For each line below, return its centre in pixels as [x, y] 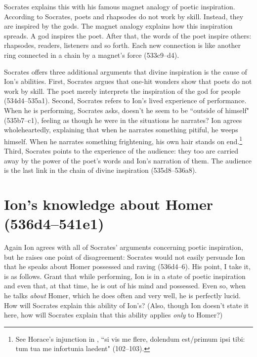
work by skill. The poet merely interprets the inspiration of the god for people [122, 91]
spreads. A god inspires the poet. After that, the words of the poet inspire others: [128, 35]
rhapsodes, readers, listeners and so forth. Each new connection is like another [122, 45]
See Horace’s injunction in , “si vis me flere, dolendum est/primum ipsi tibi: [130, 338]
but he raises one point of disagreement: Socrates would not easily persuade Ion [125, 257]
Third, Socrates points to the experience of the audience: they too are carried [121, 150]
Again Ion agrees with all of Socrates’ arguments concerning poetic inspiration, [124, 247]
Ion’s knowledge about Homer [108, 204]
